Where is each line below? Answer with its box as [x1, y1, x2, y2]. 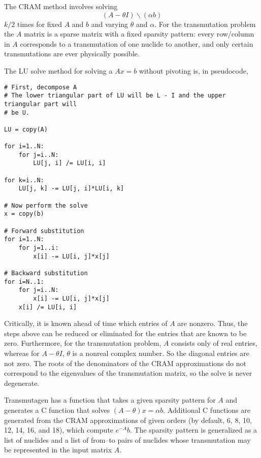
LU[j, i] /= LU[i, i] [33, 159, 106, 167]
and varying [91, 18, 128, 29]
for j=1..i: [18, 244, 59, 252]
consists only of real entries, [171, 338, 257, 348]
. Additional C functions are [163, 405, 250, 415]
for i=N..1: [4, 278, 44, 285]
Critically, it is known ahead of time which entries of [4, 318, 168, 329]
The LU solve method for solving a [4, 65, 113, 76]
